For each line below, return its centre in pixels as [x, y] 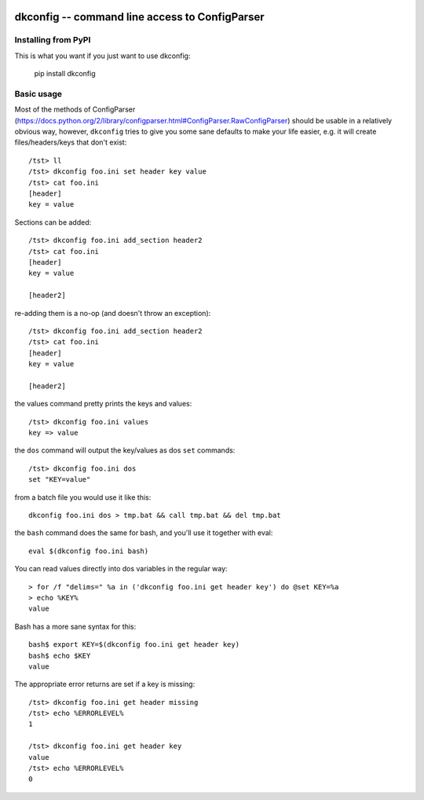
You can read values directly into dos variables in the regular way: [121, 569]
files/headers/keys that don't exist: [71, 142]
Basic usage [38, 94]
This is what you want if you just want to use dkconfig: [102, 56]
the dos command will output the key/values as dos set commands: [125, 450]
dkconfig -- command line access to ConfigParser [139, 17]
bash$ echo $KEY [60, 655]
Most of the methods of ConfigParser [75, 109]
